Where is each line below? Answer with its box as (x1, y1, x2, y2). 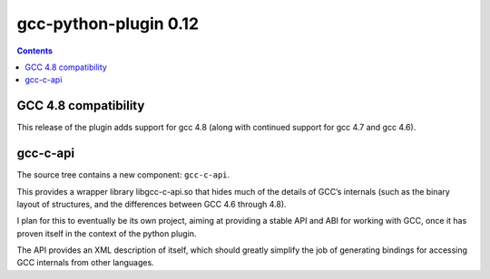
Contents (16, 45, 54, 56)
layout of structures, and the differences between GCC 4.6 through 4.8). (16, 198, 287, 209)
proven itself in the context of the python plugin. (16, 227, 197, 239)
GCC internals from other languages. (16, 257, 154, 268)
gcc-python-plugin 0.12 (16, 14, 200, 34)
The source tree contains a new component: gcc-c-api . (16, 169, 230, 180)
